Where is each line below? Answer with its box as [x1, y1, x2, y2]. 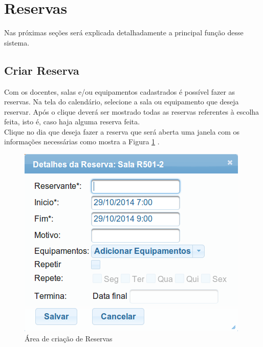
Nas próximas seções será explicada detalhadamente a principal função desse [4, 27, 244, 38]
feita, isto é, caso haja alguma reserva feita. [4, 116, 140, 127]
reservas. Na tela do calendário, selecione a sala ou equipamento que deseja [4, 96, 239, 107]
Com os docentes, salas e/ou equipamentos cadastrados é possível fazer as [4, 86, 235, 97]
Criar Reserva [4, 62, 79, 78]
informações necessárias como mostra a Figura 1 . [4, 136, 160, 147]
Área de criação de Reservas [25, 333, 113, 343]
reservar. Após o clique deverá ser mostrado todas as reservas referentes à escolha [4, 106, 259, 117]
